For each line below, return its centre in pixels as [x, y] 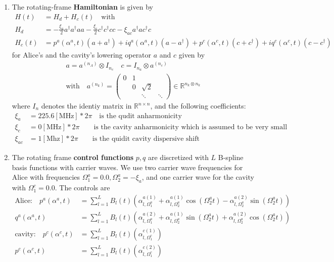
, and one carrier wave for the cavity [198, 177]
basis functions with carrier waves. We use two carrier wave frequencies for [127, 167]
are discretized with [178, 157]
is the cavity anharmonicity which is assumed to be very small [190, 127]
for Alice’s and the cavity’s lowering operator [82, 54]
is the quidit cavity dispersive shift [146, 139]
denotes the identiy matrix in [86, 106]
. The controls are [82, 188]
